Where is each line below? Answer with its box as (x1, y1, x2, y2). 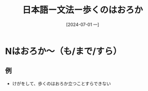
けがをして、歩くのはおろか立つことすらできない (12, 80, 111, 86)
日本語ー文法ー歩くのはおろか (22, 4, 143, 16)
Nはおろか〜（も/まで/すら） (5, 45, 122, 57)
